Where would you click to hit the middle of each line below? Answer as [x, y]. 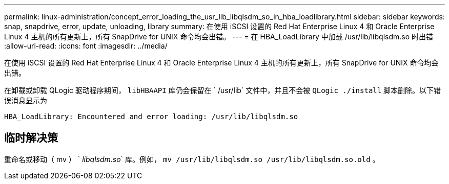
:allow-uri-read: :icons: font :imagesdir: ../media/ [86, 46]
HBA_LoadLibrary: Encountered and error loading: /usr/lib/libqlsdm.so [151, 117]
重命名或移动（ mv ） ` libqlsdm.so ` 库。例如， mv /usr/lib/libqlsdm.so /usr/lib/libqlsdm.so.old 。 [192, 159]
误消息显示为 [26, 100]
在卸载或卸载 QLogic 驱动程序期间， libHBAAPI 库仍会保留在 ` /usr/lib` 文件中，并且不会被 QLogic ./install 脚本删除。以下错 [223, 90]
